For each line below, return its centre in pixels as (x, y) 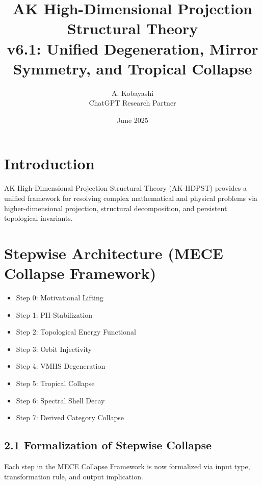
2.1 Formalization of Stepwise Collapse (108, 445)
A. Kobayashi (133, 93)
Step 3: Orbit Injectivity (54, 349)
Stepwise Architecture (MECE (114, 253)
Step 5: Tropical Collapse (55, 383)
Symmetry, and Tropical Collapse (133, 68)
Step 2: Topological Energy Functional (76, 332)
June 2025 (133, 120)
